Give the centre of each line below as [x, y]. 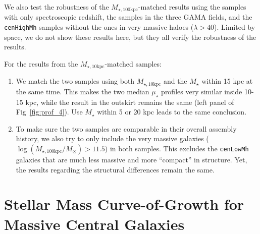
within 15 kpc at [227, 81]
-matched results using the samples [192, 7]
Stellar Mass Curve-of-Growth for [124, 204]
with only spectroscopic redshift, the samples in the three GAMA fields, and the [128, 17]
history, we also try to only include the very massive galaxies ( [112, 138]
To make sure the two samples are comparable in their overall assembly [126, 128]
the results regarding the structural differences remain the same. [115, 169]
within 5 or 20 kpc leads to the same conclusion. [172, 112]
